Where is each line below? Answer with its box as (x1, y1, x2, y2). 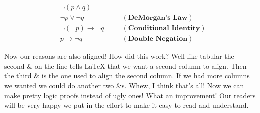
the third (4, 70, 32, 81)
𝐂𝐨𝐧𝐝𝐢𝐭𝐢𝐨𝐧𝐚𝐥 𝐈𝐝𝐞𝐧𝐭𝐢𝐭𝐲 (128, 25, 200, 32)
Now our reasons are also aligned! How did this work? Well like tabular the (4, 51, 234, 61)
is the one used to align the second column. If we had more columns (41, 70, 250, 81)
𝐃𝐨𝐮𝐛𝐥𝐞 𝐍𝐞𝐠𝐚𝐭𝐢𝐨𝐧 (128, 35, 188, 43)
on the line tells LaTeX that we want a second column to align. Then (34, 60, 247, 71)
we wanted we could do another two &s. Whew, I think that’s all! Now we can (4, 80, 244, 90)
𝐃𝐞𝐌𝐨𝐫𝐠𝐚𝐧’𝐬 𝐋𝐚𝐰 (128, 14, 188, 22)
